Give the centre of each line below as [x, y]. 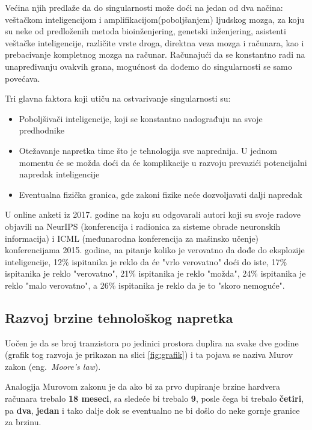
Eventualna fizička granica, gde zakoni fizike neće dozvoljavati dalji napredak [161, 194]
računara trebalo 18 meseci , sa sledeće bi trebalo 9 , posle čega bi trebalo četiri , [154, 398]
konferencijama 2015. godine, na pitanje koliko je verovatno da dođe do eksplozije [155, 250]
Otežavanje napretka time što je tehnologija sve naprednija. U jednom [148, 150]
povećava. [23, 78]
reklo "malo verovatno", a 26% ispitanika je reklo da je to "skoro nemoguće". [145, 285]
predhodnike [41, 130]
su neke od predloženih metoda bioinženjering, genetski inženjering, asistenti [145, 31]
